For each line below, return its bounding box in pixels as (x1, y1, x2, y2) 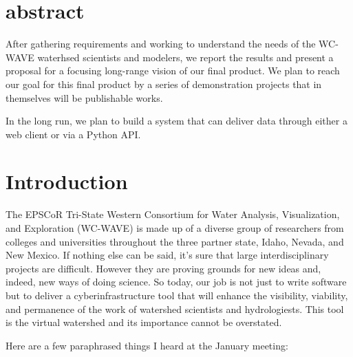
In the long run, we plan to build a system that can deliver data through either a (6, 113, 347, 128)
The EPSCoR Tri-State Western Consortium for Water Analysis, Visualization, (6, 207, 340, 221)
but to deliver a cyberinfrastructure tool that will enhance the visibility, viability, (6, 288, 348, 302)
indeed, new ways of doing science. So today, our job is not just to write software (6, 274, 347, 289)
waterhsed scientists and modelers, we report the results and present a (37, 50, 334, 64)
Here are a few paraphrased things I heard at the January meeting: (6, 338, 288, 352)
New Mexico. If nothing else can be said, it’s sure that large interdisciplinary (6, 248, 329, 262)
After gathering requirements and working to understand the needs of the (6, 36, 316, 51)
